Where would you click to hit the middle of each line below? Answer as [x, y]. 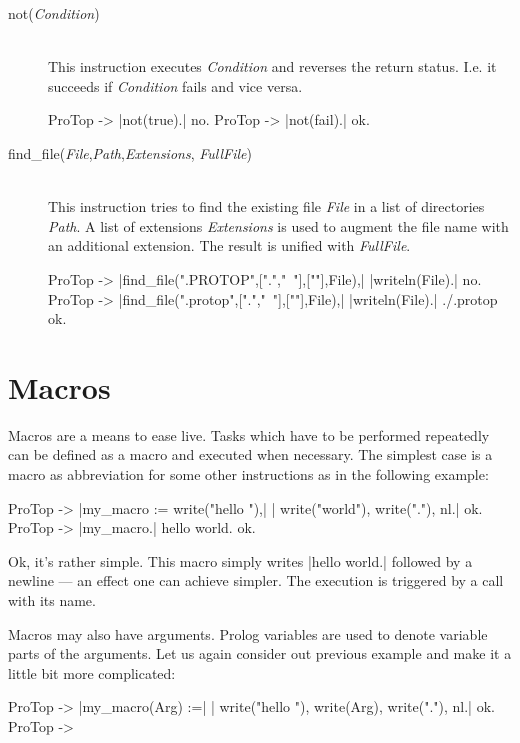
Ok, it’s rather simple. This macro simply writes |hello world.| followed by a [240, 560]
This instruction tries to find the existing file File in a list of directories [266, 206]
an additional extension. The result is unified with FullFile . [229, 245]
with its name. [52, 600]
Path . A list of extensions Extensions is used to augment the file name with [278, 225]
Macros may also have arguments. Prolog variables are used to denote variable [248, 633]
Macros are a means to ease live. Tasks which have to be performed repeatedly [249, 434]
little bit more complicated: [92, 672]
